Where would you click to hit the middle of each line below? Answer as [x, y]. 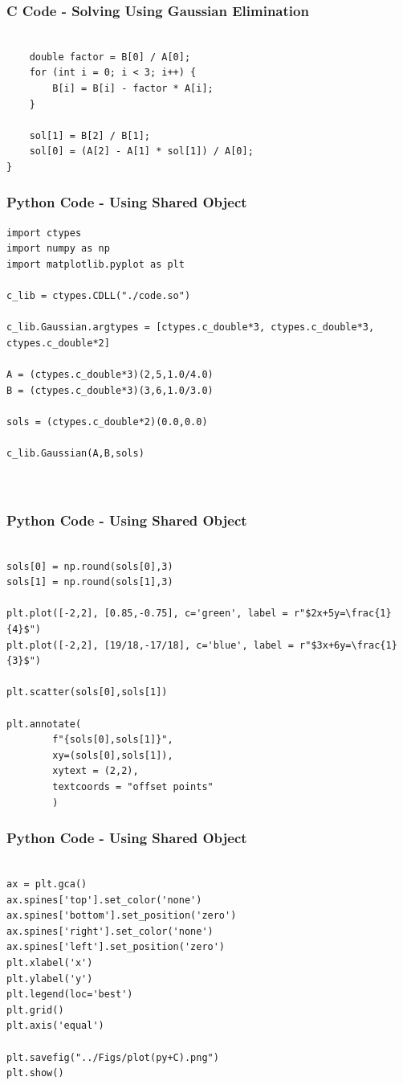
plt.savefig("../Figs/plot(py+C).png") [113, 1057]
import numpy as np [58, 249]
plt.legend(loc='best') [70, 995]
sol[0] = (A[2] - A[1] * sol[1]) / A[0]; [141, 151]
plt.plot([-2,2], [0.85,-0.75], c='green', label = [147, 614]
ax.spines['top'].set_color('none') [104, 900]
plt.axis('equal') [55, 1026]
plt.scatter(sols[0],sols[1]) [87, 692]
